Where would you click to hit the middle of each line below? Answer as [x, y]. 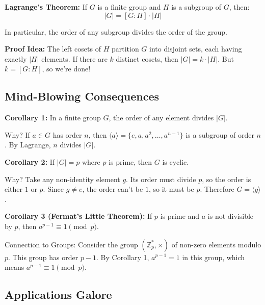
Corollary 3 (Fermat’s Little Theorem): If [78, 216]
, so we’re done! [66, 69]
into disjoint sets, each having [196, 49]
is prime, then [130, 161]
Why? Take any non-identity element [62, 179]
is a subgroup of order [220, 134]
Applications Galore [58, 295]
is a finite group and [129, 7]
